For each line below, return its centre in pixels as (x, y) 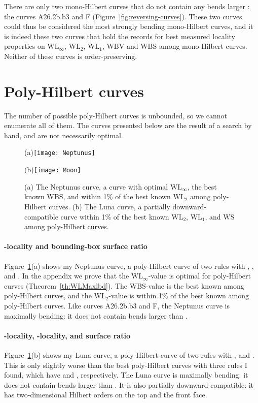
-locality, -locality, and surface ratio (67, 335)
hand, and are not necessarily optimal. (64, 135)
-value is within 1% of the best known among (179, 296)
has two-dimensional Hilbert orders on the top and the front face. (106, 395)
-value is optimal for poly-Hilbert (200, 276)
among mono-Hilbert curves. (203, 46)
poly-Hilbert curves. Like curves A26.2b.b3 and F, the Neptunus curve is (117, 305)
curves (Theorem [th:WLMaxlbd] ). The (66, 285)
